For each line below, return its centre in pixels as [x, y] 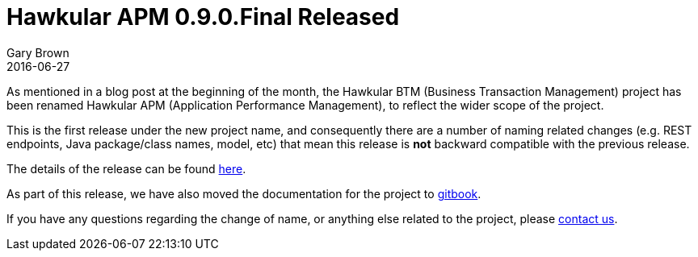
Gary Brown [38, 52]
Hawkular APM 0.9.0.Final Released [203, 17]
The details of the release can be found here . [126, 168]
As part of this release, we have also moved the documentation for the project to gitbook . [244, 193]
